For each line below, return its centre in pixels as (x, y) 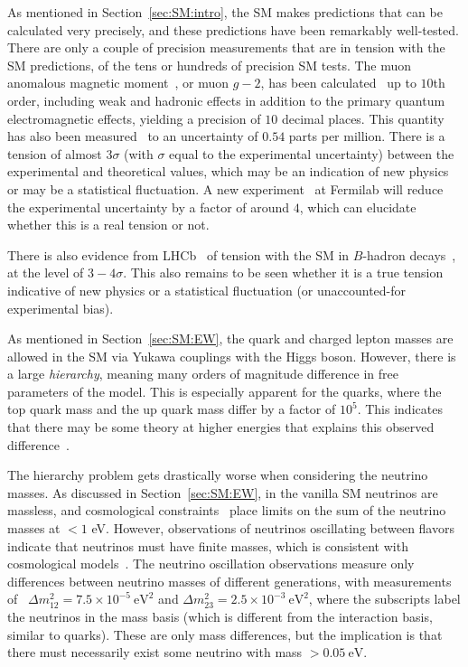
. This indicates (400, 409)
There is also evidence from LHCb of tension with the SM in (178, 254)
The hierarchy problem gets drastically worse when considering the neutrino (218, 475)
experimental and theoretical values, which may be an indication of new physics (228, 171)
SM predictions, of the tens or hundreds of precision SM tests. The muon (210, 65)
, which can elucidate (358, 207)
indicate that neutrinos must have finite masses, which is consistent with (208, 545)
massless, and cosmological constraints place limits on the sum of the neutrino (227, 510)
